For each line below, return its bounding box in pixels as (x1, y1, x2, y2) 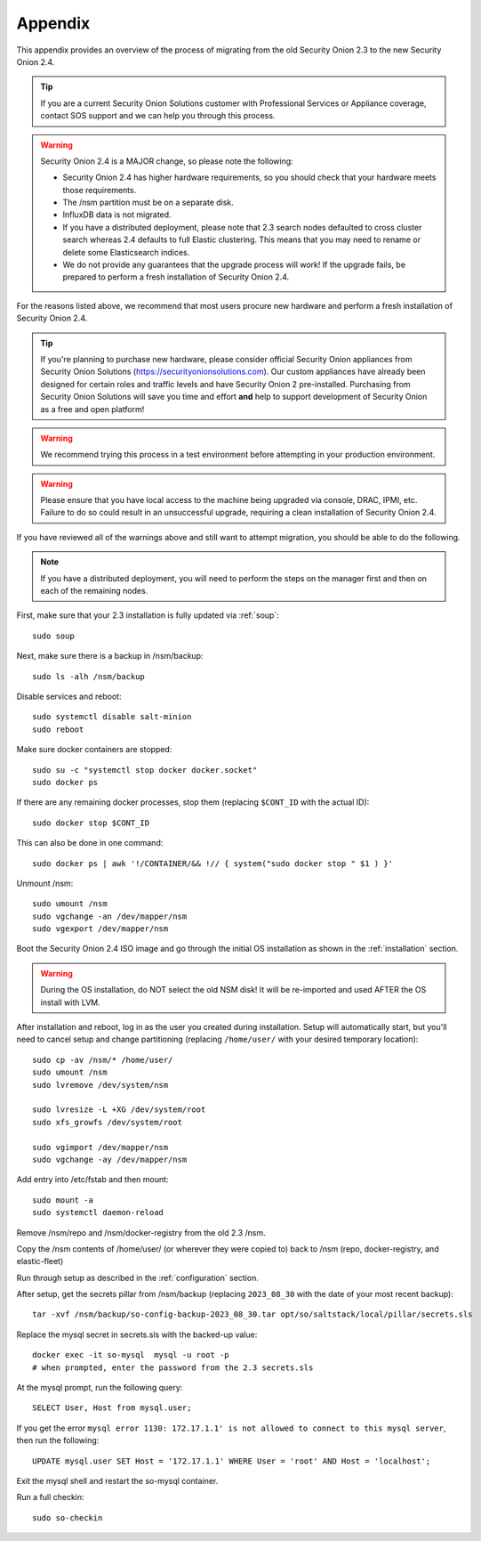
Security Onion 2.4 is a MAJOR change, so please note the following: (40, 156, 293, 166)
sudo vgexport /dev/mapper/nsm (32, 924, 169, 934)
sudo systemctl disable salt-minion (32, 712, 192, 722)
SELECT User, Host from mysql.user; (32, 1403, 192, 1413)
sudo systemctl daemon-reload (32, 1207, 164, 1218)
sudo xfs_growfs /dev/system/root (32, 1117, 182, 1127)
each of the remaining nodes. (40, 586, 148, 596)
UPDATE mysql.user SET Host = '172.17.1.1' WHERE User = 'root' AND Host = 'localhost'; (32, 1456, 431, 1466)
